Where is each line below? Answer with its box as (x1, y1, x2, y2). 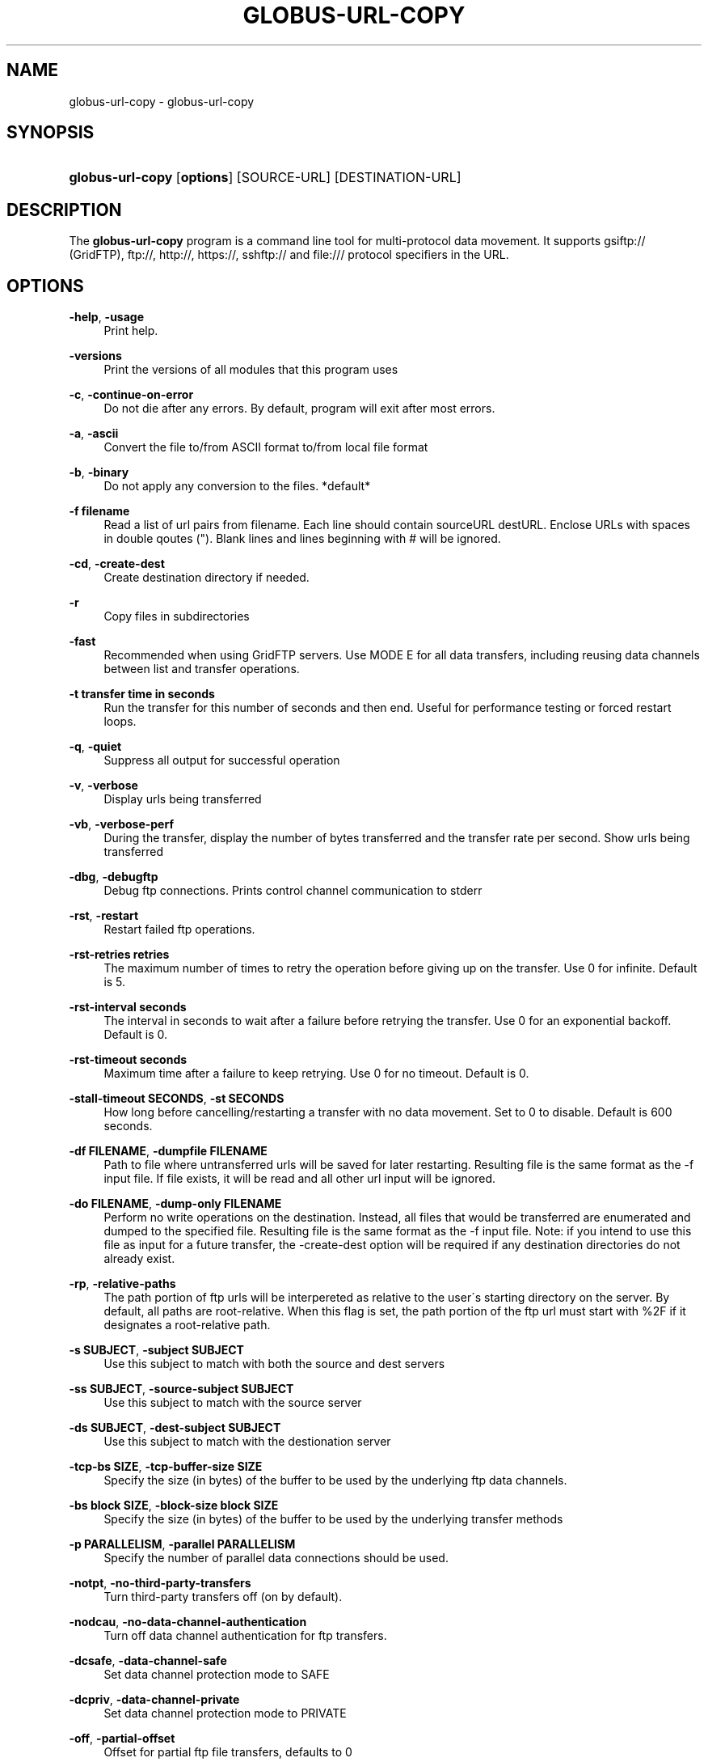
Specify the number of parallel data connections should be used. (103, 1551, 449, 1565)
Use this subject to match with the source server (103, 1396, 362, 1410)
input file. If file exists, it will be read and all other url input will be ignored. (103, 1171, 496, 1186)
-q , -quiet (69, 739, 122, 754)
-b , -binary (69, 465, 129, 480)
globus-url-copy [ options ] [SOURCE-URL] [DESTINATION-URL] (69, 169, 461, 186)
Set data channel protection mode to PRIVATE (103, 1706, 347, 1721)
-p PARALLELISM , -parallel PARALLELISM (69, 1537, 296, 1552)
